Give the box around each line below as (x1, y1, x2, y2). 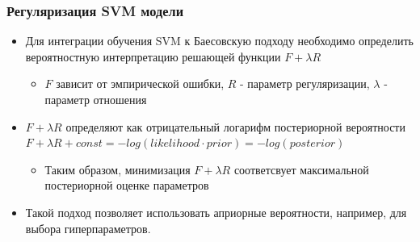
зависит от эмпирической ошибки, (56, 75, 225, 92)
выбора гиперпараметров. (25, 219, 151, 236)
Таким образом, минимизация (44, 161, 191, 177)
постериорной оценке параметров (44, 177, 209, 194)
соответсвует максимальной (233, 161, 369, 177)
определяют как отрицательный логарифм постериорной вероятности (65, 118, 405, 135)
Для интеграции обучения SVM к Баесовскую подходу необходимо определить (25, 32, 414, 49)
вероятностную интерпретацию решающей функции (25, 48, 281, 65)
